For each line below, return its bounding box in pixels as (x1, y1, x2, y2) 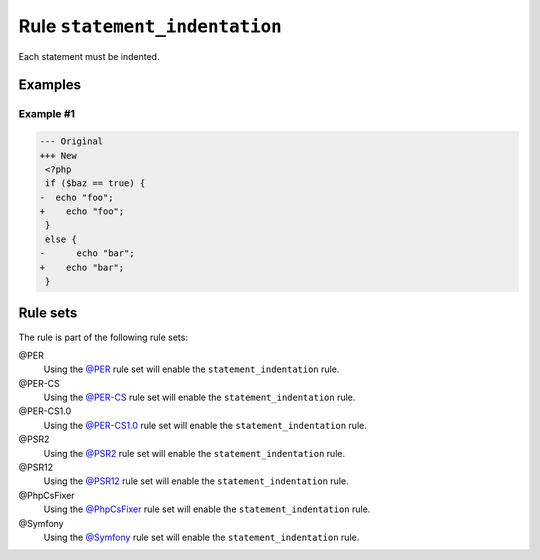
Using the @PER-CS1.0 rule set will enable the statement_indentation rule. (43, 419, 367, 431)
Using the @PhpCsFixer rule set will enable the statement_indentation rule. (43, 503, 371, 515)
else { (45, 233, 77, 245)
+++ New (39, 150, 77, 161)
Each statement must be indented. (18, 50, 160, 62)
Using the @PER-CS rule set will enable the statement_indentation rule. (43, 391, 356, 404)
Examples (18, 76, 82, 94)
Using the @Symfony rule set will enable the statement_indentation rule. (43, 531, 360, 543)
